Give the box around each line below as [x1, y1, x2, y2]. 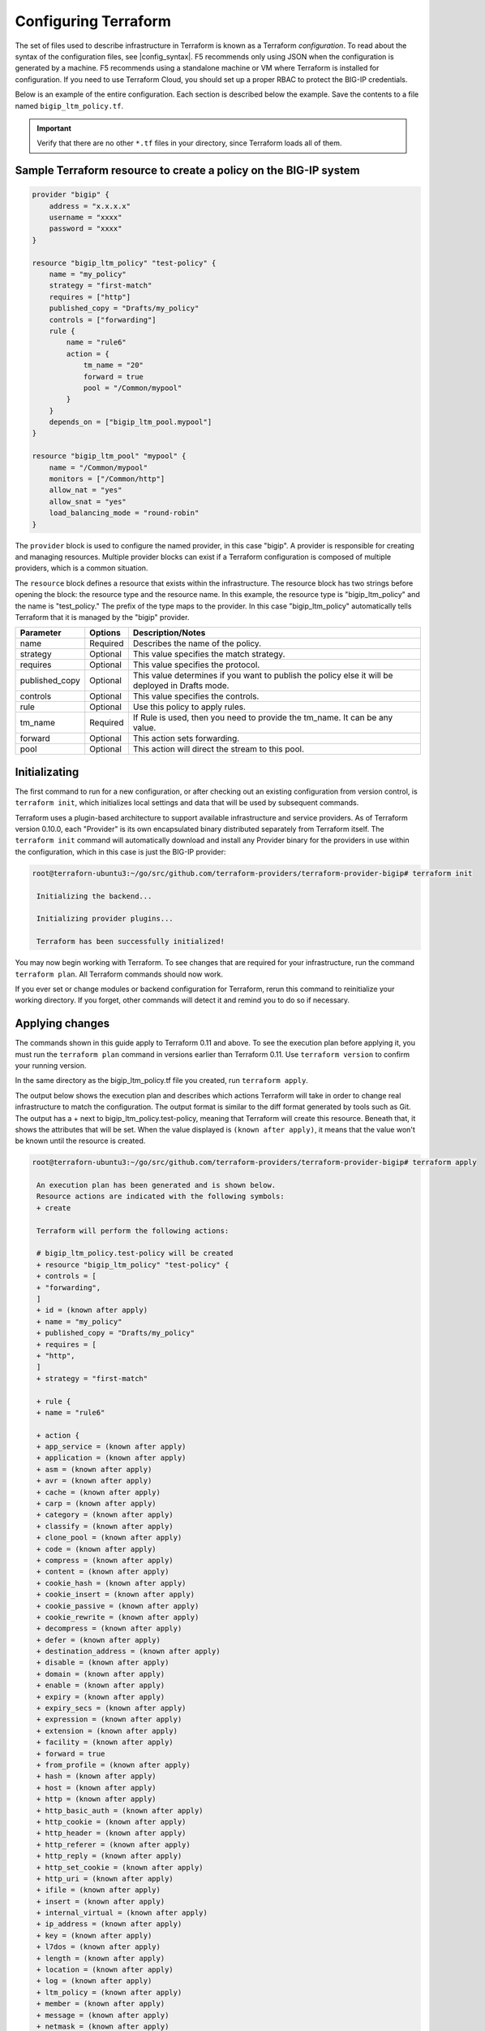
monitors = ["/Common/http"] [49, 474, 165, 483]
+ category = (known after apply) [36, 1510, 174, 1519]
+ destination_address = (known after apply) [36, 1647, 221, 1656]
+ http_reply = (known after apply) [36, 1851, 182, 1860]
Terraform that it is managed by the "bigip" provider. [15, 612, 190, 621]
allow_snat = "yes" [49, 496, 127, 506]
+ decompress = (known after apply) [36, 1624, 182, 1633]
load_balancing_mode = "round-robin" [49, 509, 200, 517]
